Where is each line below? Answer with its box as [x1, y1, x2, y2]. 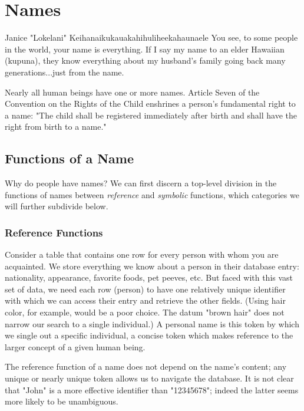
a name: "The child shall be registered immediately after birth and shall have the [5, 108, 298, 121]
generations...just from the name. [5, 65, 124, 78]
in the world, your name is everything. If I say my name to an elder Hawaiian [5, 42, 285, 55]
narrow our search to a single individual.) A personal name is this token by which [5, 317, 299, 330]
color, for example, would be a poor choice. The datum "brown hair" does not [5, 306, 285, 318]
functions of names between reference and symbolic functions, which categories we [5, 188, 299, 200]
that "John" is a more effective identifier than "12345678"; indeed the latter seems [5, 383, 299, 396]
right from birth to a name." [5, 120, 107, 133]
